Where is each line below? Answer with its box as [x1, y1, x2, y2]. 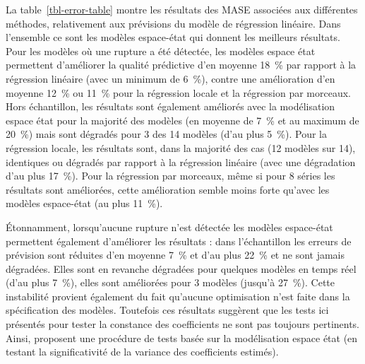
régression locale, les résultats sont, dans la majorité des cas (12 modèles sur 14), [6, 140, 356, 155]
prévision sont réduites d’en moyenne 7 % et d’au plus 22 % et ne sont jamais [6, 247, 345, 262]
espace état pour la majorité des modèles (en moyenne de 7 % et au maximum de [6, 112, 359, 127]
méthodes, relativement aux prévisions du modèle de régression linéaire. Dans [6, 16, 341, 30]
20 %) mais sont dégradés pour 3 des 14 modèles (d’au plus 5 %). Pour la [6, 127, 327, 141]
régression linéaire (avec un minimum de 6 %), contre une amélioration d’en [6, 71, 335, 86]
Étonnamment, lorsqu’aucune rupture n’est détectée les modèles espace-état [6, 219, 333, 234]
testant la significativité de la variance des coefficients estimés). [6, 344, 279, 359]
